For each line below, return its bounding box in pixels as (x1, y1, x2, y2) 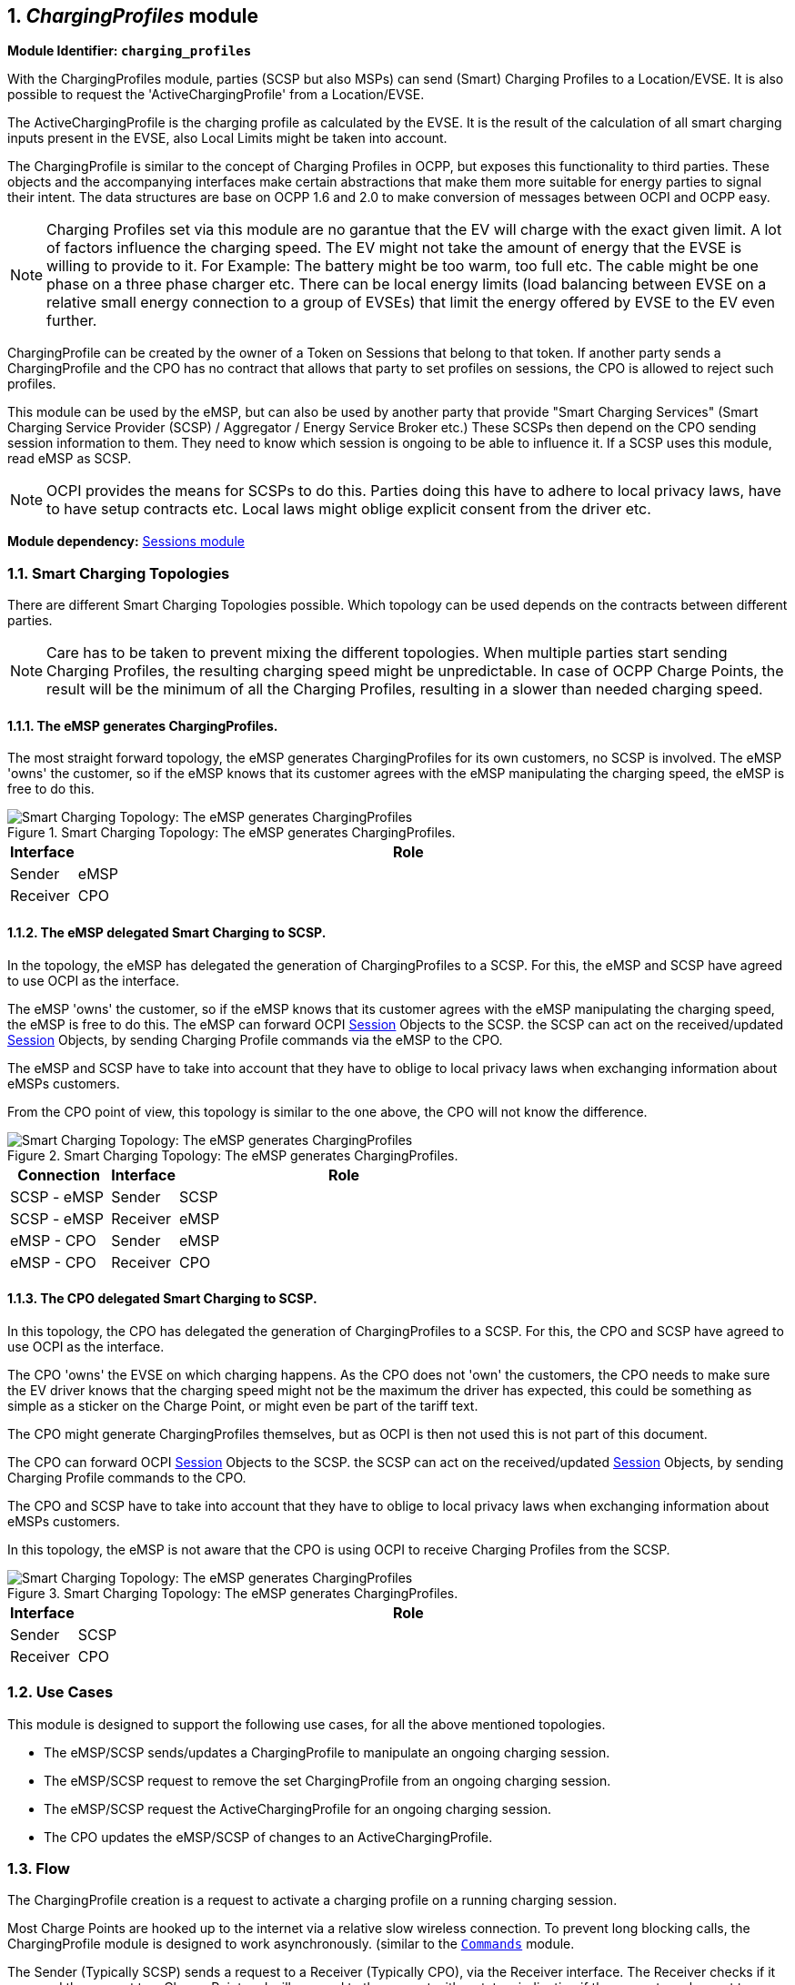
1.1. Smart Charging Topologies (7, 563, 230, 582)
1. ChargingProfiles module (7, 5, 259, 27)
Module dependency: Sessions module (7, 533, 245, 550)
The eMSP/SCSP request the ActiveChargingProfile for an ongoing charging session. (44, 1800, 552, 1817)
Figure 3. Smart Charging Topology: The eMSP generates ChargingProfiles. (7, 1585, 458, 1601)
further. (46, 311, 97, 330)
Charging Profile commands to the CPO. (7, 1469, 247, 1485)
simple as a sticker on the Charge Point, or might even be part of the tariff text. (7, 1397, 478, 1413)
